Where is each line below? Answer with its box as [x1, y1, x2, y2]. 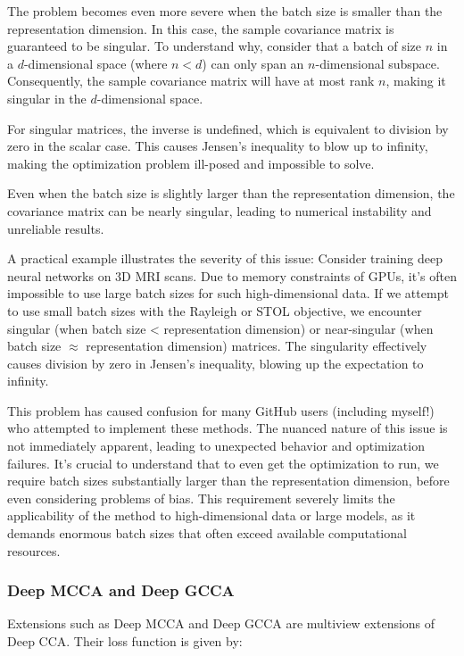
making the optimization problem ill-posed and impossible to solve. [7, 154, 375, 172]
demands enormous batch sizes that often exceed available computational [7, 524, 407, 543]
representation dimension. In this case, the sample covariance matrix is [7, 19, 394, 37]
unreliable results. [7, 219, 104, 237]
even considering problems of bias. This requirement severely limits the [7, 488, 395, 507]
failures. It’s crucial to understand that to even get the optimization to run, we [7, 453, 439, 472]
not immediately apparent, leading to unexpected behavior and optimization [7, 436, 425, 455]
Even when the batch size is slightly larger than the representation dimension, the [7, 184, 455, 203]
